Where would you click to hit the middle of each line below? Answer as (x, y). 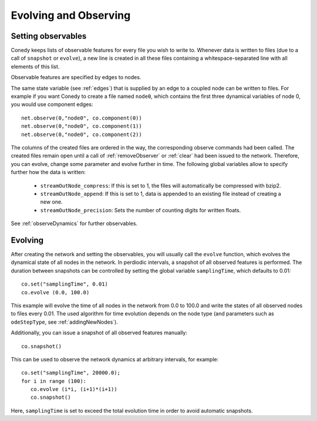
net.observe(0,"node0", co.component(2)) (82, 134)
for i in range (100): (54, 381)
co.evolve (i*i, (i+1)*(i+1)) (74, 389)
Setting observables (49, 36)
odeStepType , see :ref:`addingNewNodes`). (65, 322)
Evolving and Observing (71, 15)
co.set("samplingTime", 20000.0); (71, 373)
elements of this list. (35, 66)
